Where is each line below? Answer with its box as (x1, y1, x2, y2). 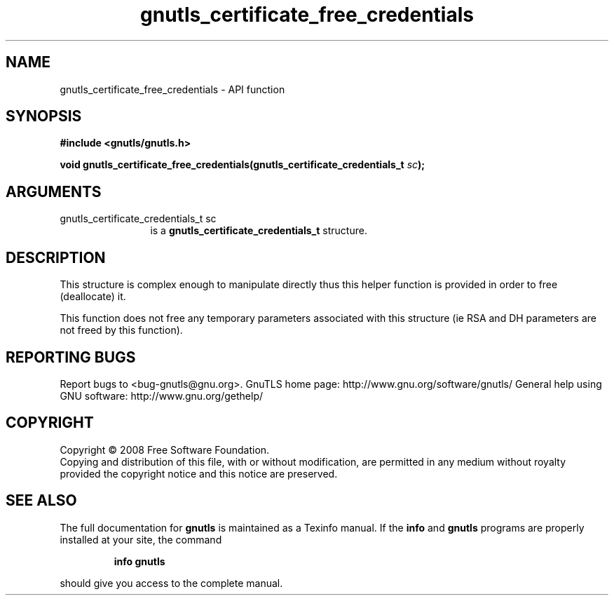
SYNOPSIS (6, 107, 82, 126)
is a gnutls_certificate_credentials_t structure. (150, 224, 367, 237)
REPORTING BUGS (6, 348, 136, 366)
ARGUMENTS (6, 182, 102, 201)
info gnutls (114, 555, 165, 567)
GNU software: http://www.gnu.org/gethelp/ (60, 389, 264, 402)
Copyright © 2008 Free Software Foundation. (60, 443, 270, 456)
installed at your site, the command (60, 533, 222, 546)
